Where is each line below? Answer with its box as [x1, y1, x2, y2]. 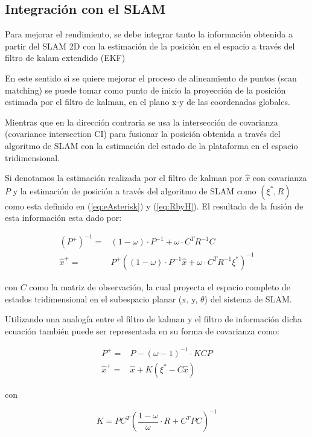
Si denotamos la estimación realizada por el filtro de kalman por [5, 171, 243, 184]
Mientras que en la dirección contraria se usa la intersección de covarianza [5, 115, 278, 128]
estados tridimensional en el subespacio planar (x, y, [5, 292, 198, 305]
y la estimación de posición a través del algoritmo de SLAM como [13, 184, 256, 197]
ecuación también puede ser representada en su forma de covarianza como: [5, 324, 279, 337]
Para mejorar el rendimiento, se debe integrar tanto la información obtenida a [5, 28, 293, 40]
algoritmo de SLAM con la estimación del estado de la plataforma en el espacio [5, 139, 298, 152]
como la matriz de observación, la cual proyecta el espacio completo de [29, 280, 290, 293]
